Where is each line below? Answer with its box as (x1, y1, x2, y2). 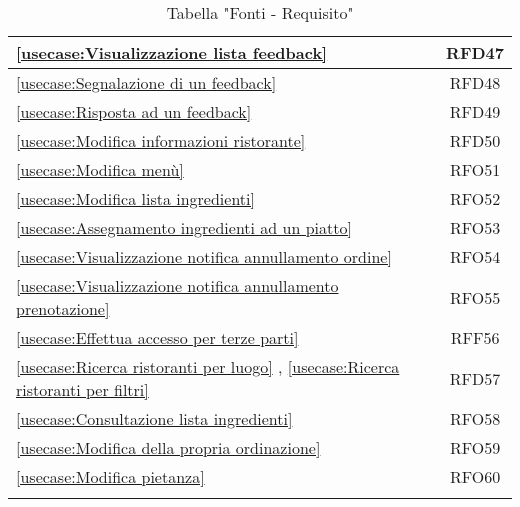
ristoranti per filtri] (16, 378, 149, 401)
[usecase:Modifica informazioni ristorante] (16, 129, 306, 152)
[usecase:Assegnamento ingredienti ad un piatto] (16, 216, 352, 239)
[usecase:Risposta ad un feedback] (16, 100, 252, 123)
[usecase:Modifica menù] (16, 158, 184, 181)
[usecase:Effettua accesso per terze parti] (16, 326, 299, 349)
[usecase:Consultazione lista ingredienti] (16, 407, 293, 430)
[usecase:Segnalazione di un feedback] (16, 71, 277, 94)
